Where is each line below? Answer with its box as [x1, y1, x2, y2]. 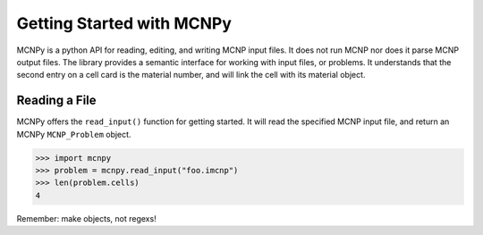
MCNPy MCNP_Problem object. [16, 129, 131, 139]
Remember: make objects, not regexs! [16, 213, 157, 223]
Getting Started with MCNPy [16, 13, 233, 33]
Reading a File [16, 93, 97, 108]
